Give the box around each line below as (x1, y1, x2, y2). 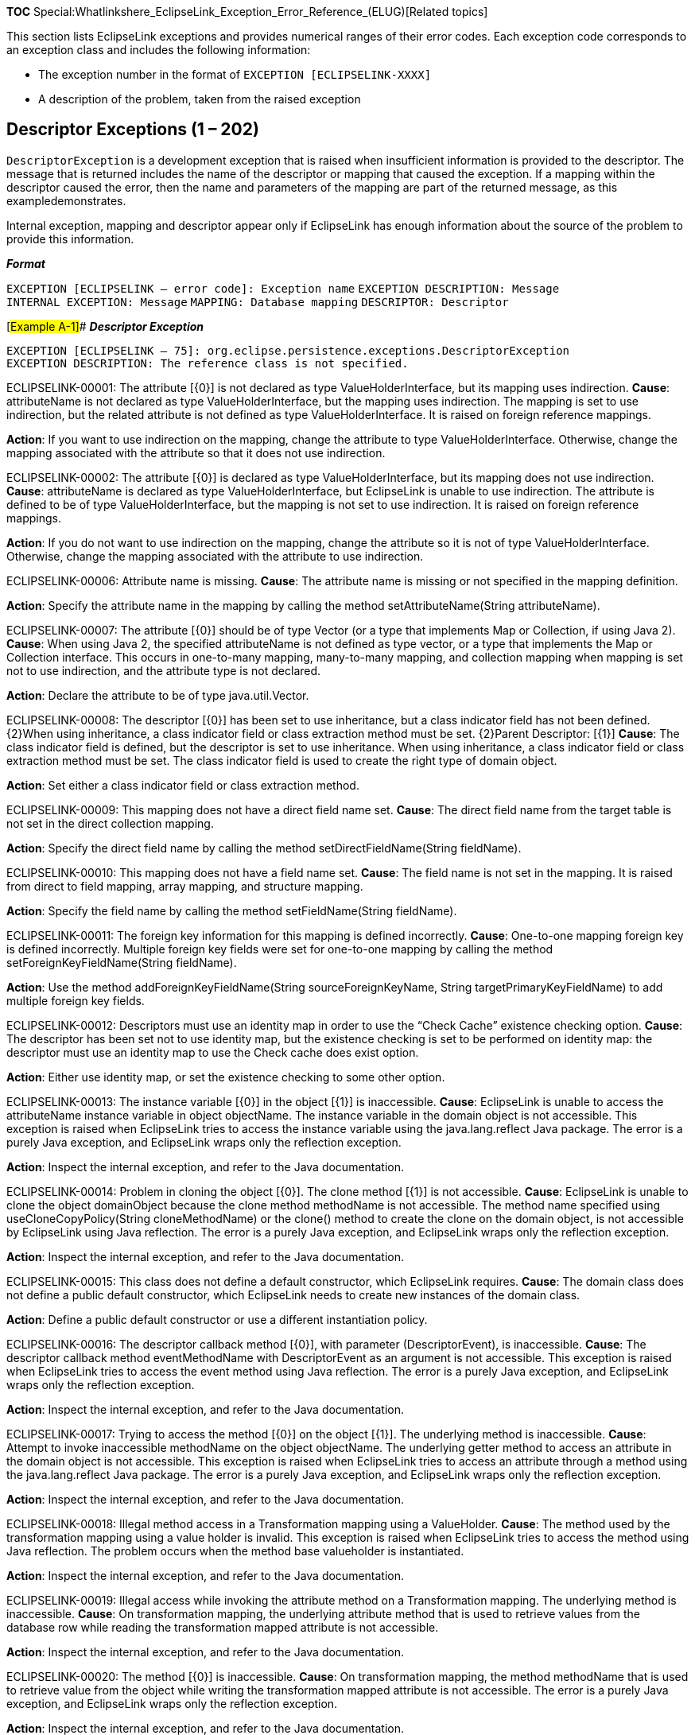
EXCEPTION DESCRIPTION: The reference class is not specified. (6, 356, 409, 370)
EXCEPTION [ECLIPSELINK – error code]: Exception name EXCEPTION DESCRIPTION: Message (6, 281, 560, 295)
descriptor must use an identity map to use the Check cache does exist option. (6, 1045, 419, 1059)
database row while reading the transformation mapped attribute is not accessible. (6, 1620, 439, 1634)
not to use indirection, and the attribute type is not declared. (6, 663, 321, 677)
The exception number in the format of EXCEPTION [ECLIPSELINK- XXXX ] (38, 68, 432, 81)
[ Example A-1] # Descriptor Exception (6, 319, 204, 333)
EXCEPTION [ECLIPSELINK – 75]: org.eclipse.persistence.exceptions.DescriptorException (6, 344, 570, 357)
